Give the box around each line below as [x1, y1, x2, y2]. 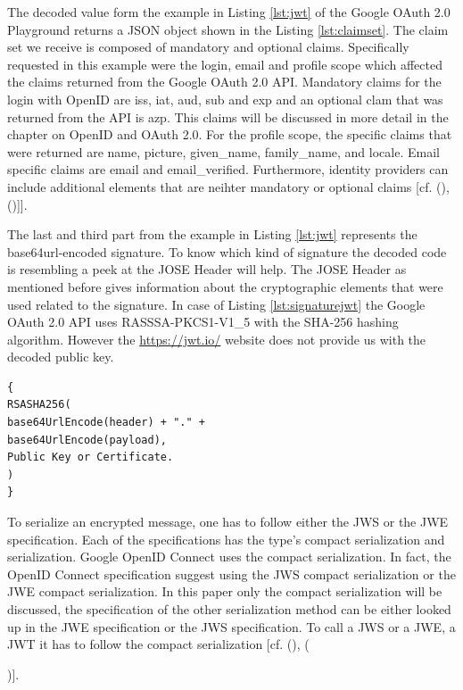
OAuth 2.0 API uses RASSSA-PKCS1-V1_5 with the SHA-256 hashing [7, 312, 399, 331]
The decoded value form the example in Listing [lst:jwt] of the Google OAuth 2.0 [7, 3, 451, 21]
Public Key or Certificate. [7, 451, 174, 464]
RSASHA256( [7, 398, 71, 412]
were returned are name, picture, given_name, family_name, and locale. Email [7, 142, 440, 161]
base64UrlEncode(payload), [7, 433, 167, 446]
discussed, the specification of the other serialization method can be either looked [7, 600, 451, 618]
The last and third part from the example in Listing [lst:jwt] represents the [7, 225, 418, 244]
